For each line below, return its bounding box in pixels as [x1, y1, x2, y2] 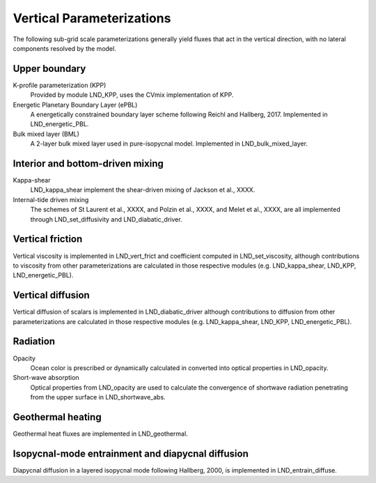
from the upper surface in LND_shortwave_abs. [30, 393, 166, 401]
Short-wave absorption [13, 374, 79, 382]
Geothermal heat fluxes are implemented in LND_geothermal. [13, 429, 188, 438]
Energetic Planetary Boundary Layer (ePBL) [13, 100, 138, 109]
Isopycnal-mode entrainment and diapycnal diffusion [13, 447, 249, 459]
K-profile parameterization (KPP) [13, 81, 107, 89]
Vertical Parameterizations [13, 10, 171, 26]
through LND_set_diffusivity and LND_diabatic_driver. [30, 215, 182, 223]
